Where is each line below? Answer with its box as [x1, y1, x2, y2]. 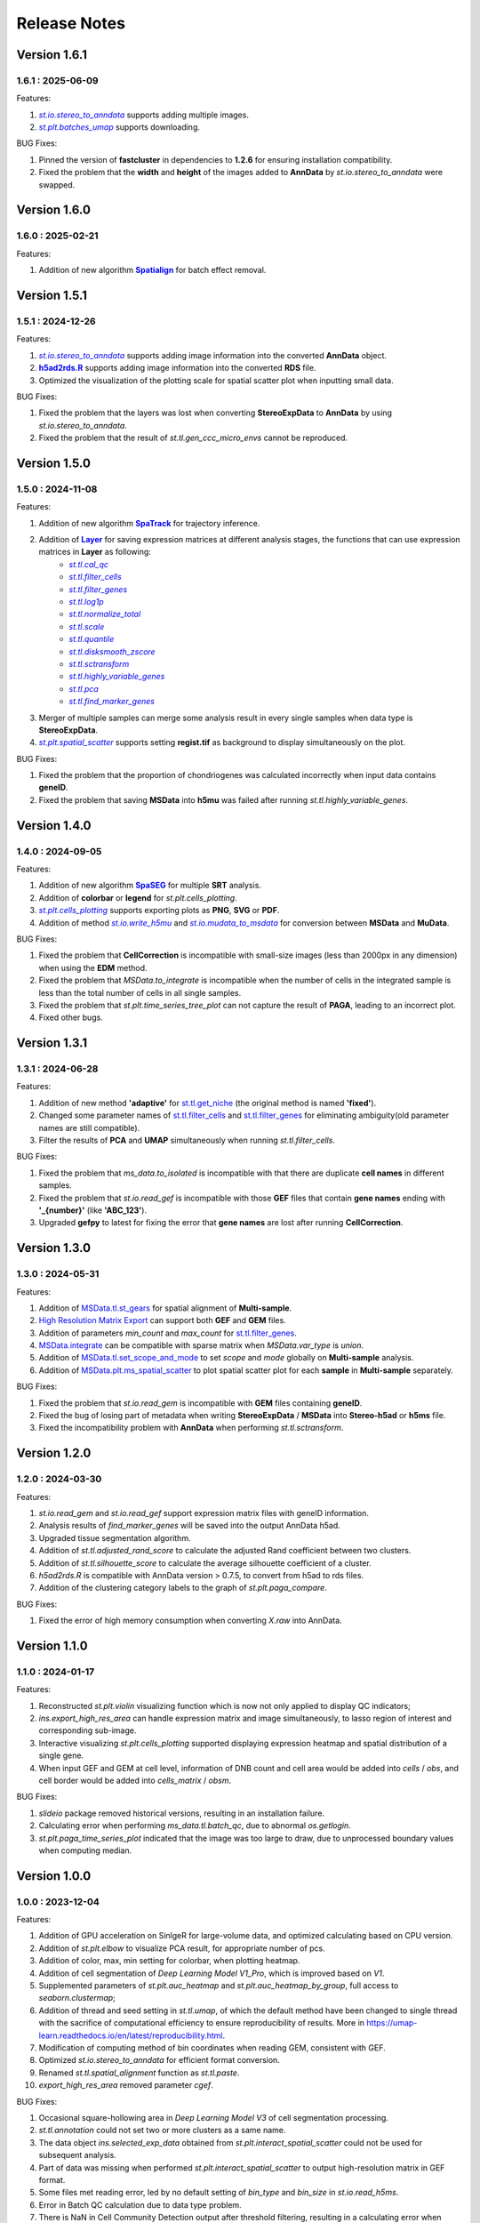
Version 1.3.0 [16, 1240, 92, 1256]
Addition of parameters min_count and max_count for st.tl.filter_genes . [38, 1328, 297, 1338]
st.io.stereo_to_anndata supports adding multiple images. [38, 109, 249, 120]
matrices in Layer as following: [38, 547, 151, 558]
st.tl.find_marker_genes [68, 696, 156, 707]
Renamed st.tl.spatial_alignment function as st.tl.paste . [38, 2067, 240, 2078]
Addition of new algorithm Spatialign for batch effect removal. [38, 265, 267, 276]
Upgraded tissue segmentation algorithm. [38, 1532, 191, 1543]
